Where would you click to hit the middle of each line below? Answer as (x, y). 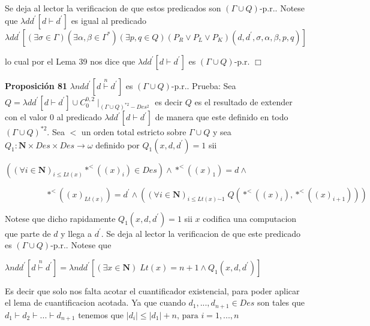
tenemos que (101, 314)
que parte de (28, 233)
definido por (118, 144)
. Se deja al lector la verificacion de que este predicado (201, 233)
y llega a (76, 233)
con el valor (26, 117)
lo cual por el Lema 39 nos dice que (70, 61)
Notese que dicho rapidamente (60, 218)
